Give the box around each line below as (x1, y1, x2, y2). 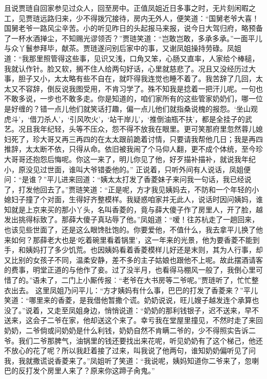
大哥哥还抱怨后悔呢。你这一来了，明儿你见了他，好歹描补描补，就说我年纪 (4, 153, 256, 164)
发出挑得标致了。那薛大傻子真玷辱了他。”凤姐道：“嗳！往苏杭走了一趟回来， (4, 214, 259, 225)
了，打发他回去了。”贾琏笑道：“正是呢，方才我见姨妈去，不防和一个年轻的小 (4, 184, 259, 194)
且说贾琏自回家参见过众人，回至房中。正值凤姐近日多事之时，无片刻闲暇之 (4, 3, 256, 13)
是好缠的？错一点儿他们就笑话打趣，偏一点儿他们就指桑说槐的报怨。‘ (4, 103, 236, 114)
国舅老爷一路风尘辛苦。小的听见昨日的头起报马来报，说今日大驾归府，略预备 (4, 23, 263, 33)
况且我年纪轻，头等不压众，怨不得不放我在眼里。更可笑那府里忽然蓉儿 (18, 123, 256, 134)
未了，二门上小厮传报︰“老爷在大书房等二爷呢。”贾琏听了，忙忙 (40, 275, 252, 285)
